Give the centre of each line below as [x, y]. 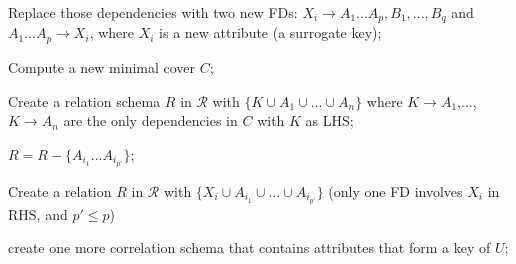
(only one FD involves [395, 190]
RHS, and [38, 213]
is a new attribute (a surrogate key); [270, 32]
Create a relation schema [84, 100]
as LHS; [329, 120]
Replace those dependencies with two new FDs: [153, 12]
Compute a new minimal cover [102, 66]
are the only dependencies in [150, 120]
